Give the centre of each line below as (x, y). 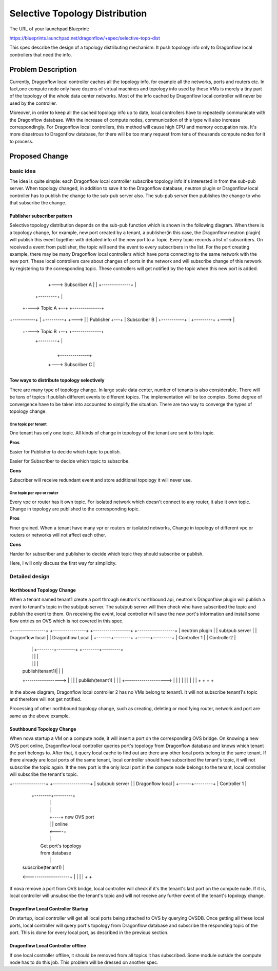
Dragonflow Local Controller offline (48, 946)
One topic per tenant (28, 424)
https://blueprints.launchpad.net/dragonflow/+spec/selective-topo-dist (85, 38)
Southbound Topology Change (43, 729)
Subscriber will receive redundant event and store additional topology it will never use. (101, 480)
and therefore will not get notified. (45, 699)
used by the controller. (33, 103)
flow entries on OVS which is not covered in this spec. (66, 621)
